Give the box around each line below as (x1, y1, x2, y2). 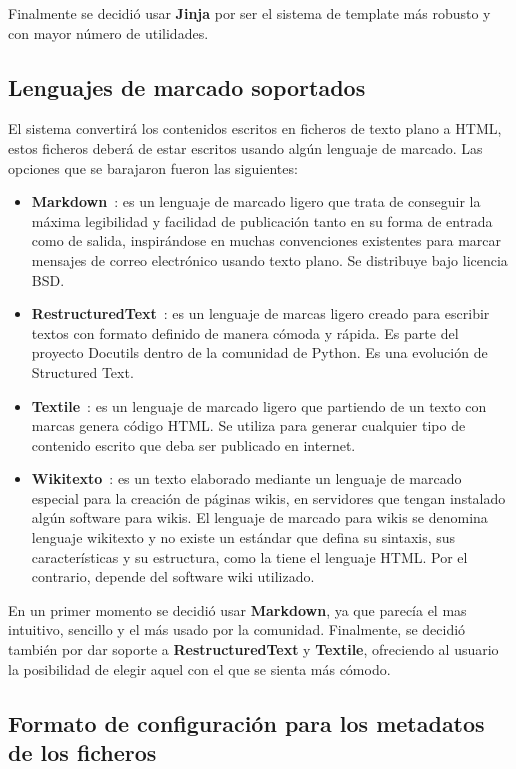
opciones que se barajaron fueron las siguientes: (8, 157, 298, 178)
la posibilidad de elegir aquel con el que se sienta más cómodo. (8, 658, 391, 679)
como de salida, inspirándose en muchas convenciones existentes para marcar (31, 230, 502, 251)
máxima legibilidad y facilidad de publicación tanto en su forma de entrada (31, 210, 493, 231)
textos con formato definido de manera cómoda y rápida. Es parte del (31, 322, 459, 343)
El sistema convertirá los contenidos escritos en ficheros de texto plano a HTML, (8, 118, 502, 139)
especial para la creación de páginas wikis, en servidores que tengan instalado (31, 487, 506, 508)
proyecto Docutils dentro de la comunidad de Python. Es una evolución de (31, 342, 488, 363)
